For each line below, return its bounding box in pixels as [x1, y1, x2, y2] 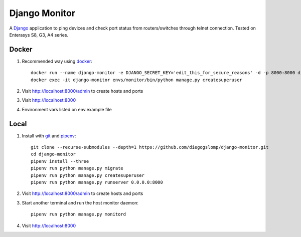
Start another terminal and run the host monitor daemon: [22, 199, 139, 205]
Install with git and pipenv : [22, 133, 76, 139]
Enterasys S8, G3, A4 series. [9, 32, 69, 38]
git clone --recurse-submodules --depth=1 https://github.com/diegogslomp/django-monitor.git [31, 144, 269, 150]
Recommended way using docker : [22, 58, 93, 64]
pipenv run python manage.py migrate [31, 165, 124, 171]
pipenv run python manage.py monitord [31, 211, 126, 217]
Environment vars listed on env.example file [22, 106, 112, 112]
